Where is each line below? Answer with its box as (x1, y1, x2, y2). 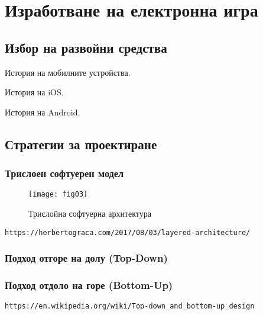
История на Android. (5, 105, 80, 118)
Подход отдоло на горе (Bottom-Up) (5, 278, 173, 292)
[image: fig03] (28, 190, 88, 199)
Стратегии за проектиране (5, 134, 157, 153)
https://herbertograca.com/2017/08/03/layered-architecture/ (5, 228, 251, 237)
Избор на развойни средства (5, 38, 167, 56)
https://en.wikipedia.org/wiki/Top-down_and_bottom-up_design (5, 302, 255, 311)
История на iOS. (5, 86, 64, 98)
